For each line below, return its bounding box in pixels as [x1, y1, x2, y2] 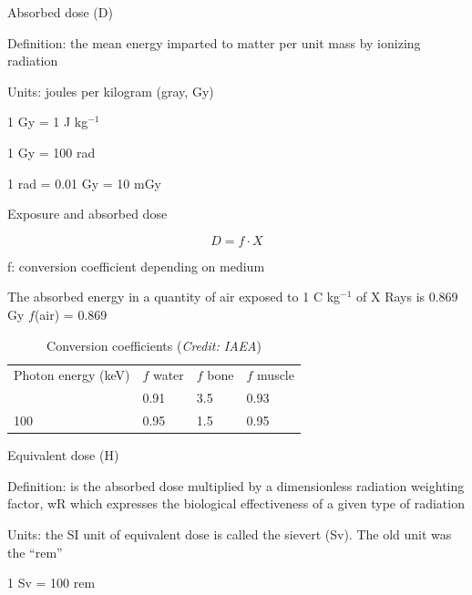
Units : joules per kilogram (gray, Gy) [7, 81, 214, 100]
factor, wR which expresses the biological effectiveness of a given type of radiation [7, 494, 465, 513]
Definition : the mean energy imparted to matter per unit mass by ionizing [7, 33, 421, 52]
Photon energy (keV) [14, 365, 130, 385]
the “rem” [7, 542, 63, 561]
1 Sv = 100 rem [7, 573, 96, 592]
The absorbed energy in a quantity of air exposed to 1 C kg [7, 287, 341, 306]
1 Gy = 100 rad [7, 142, 96, 161]
